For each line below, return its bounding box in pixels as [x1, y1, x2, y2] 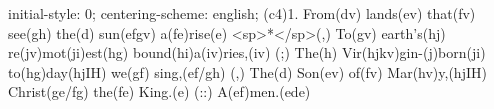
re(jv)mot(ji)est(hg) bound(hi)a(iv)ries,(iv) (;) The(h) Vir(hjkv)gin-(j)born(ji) [8, 42, 486, 63]
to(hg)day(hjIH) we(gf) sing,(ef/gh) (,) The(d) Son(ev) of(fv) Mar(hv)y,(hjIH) [8, 61, 487, 82]
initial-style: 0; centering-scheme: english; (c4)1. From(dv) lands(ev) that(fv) [8, 3, 476, 23]
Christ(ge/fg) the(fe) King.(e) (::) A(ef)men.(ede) [8, 81, 311, 102]
